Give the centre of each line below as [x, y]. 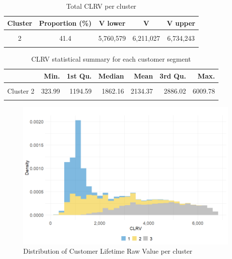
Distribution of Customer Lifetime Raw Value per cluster [108, 251]
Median [111, 75]
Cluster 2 [21, 90]
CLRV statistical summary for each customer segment [111, 59]
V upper [181, 23]
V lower [112, 23]
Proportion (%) [65, 23]
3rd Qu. [173, 75]
